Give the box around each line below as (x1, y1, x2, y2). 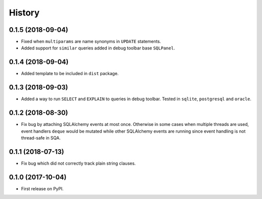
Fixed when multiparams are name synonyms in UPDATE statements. (21, 39, 161, 45)
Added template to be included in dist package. (21, 71, 119, 77)
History (9, 7, 40, 18)
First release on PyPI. (21, 185, 64, 191)
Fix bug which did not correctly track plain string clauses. (21, 160, 136, 166)
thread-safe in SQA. (21, 135, 61, 140)
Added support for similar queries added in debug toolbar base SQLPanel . (21, 45, 175, 51)
